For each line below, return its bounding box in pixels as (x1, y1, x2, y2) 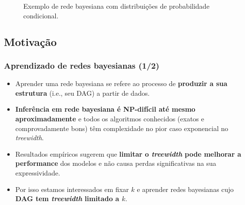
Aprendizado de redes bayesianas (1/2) (4, 59, 160, 71)
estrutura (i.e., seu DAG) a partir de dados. (15, 88, 150, 98)
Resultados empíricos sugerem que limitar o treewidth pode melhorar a (15, 148, 241, 159)
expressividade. (15, 167, 60, 177)
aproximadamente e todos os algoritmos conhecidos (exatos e (15, 113, 204, 123)
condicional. (23, 10, 59, 20)
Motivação (4, 34, 57, 49)
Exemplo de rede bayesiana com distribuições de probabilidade (23, 1, 210, 11)
